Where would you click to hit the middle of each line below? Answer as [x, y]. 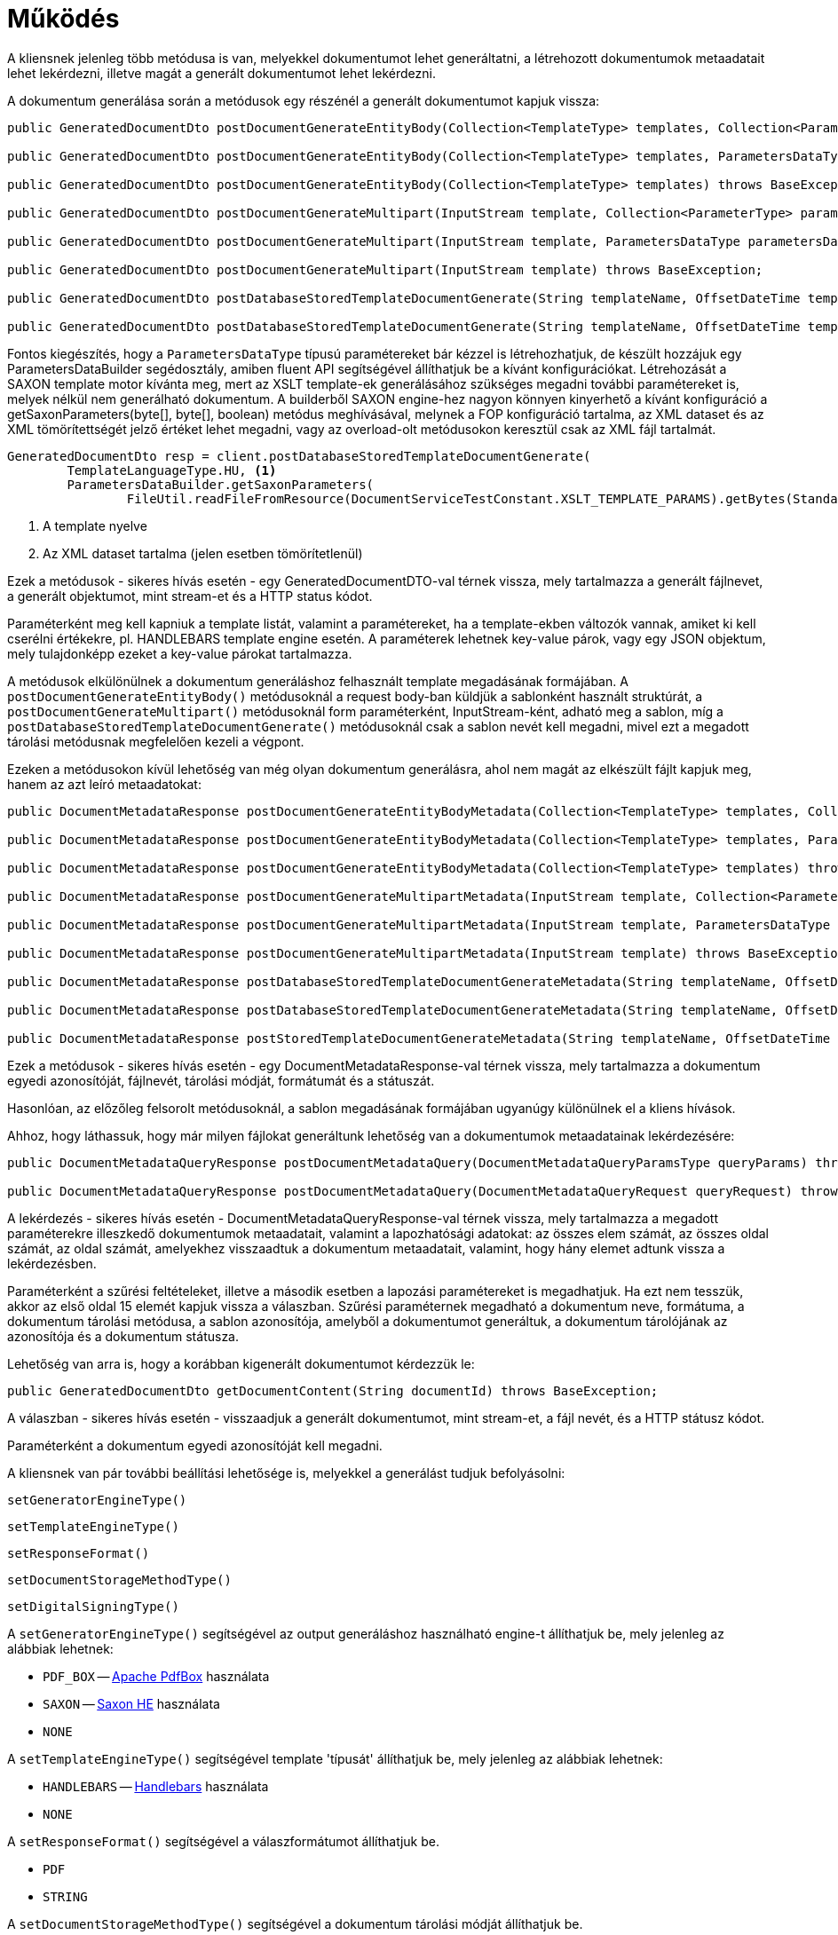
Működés [63, 19]
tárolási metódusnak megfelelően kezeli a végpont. [156, 741]
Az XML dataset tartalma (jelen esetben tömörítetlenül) [203, 553]
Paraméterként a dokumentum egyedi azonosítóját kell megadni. [195, 1445]
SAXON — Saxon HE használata [131, 1703]
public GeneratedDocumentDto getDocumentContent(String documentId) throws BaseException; [333, 1390]
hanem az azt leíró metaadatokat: [104, 784]
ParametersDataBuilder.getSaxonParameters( [221, 484]
